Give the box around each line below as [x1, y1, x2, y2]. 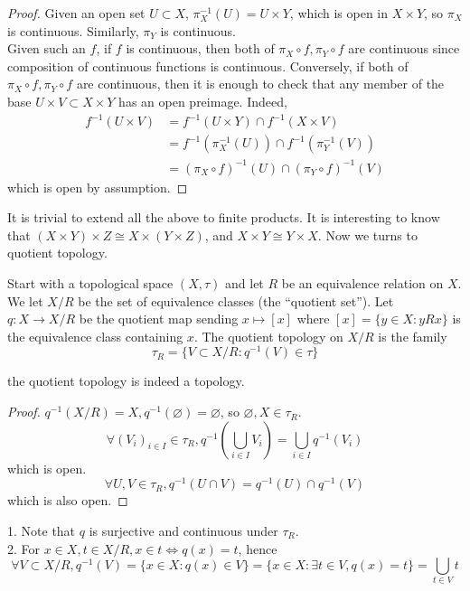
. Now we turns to [317, 225, 418, 244]
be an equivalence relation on [281, 274, 444, 293]
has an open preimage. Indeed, [118, 91, 287, 110]
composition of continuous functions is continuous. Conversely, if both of [7, 56, 409, 75]
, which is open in [289, 4, 389, 22]
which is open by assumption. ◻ [7, 177, 188, 196]
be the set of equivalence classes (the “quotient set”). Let [78, 291, 394, 310]
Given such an [7, 39, 86, 58]
